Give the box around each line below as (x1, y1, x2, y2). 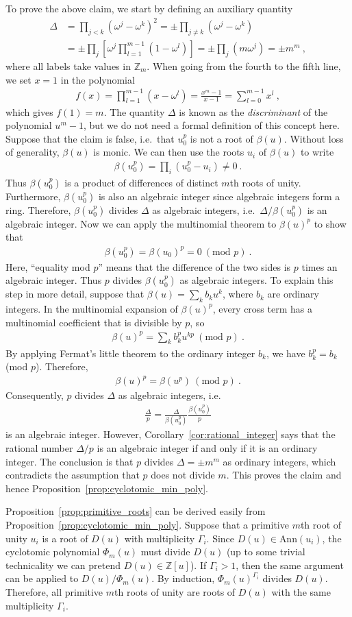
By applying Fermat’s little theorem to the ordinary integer (5, 346, 255, 360)
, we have (266, 346, 305, 360)
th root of (300, 518, 342, 532)
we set (5, 72, 32, 86)
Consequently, (5, 388, 64, 402)
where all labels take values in (5, 58, 131, 73)
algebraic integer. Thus (5, 273, 102, 287)
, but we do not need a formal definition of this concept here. (83, 118, 340, 132)
